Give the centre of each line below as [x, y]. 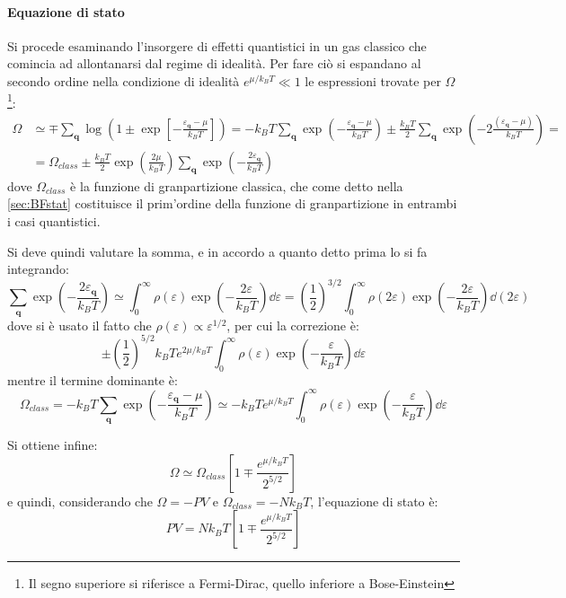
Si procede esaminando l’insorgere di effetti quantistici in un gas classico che [217, 45]
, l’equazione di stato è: [374, 501]
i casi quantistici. [54, 221]
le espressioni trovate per [373, 80]
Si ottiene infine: [53, 445]
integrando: [38, 269]
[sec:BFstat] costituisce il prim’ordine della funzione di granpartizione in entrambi [232, 203]
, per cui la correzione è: [293, 325]
